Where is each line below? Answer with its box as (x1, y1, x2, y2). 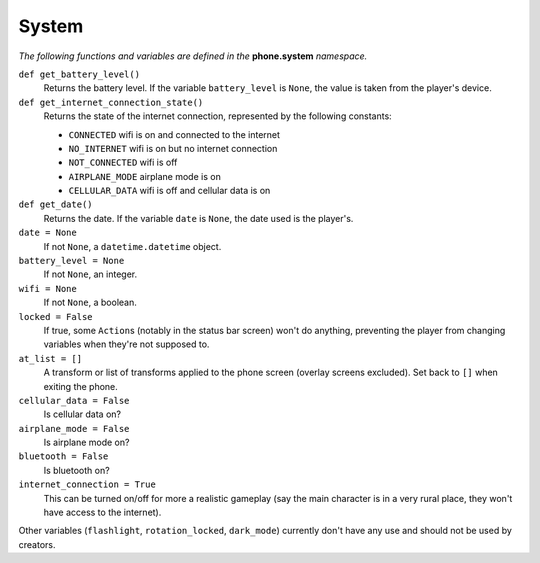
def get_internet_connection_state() (18, 96, 204, 108)
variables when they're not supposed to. (43, 338, 210, 350)
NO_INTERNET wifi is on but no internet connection (68, 142, 278, 154)
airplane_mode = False (18, 423, 130, 434)
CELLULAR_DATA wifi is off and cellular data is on (68, 185, 271, 197)
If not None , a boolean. (43, 296, 137, 309)
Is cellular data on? (43, 408, 122, 420)
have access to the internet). (43, 506, 162, 519)
